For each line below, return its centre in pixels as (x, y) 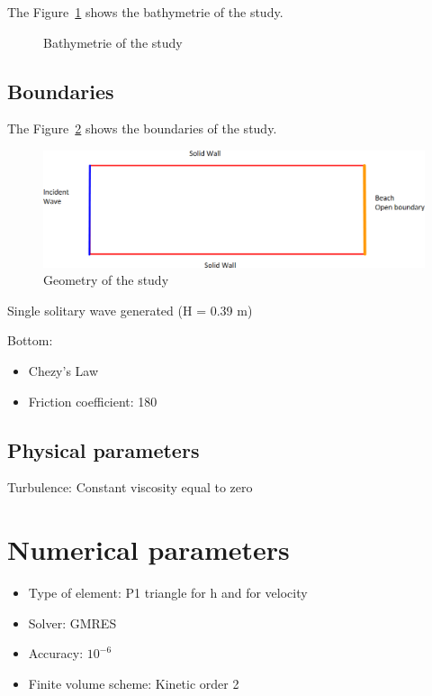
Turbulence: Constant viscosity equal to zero (130, 487)
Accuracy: (56, 653)
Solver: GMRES (72, 623)
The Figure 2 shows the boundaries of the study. (142, 128)
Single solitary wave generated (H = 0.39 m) (130, 310)
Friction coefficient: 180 (93, 401)
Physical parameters (103, 449)
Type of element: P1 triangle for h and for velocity (168, 593)
